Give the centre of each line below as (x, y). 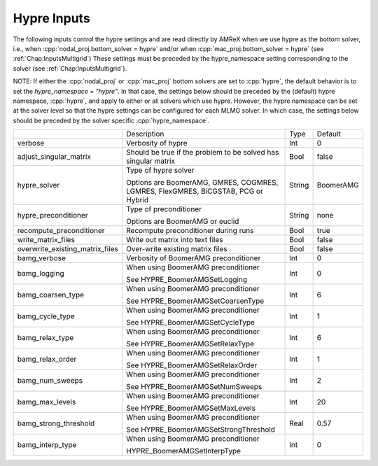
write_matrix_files (46, 240)
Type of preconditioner (164, 209)
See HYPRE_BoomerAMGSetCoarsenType (195, 301)
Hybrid (138, 200)
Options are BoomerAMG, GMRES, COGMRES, (202, 183)
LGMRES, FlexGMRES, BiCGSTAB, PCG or (195, 191)
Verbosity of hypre (157, 143)
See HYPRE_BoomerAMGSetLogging (187, 280)
